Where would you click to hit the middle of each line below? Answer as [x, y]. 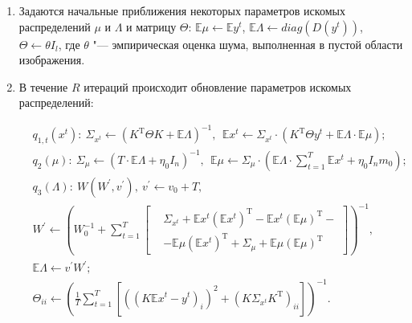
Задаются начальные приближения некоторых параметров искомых [182, 10]
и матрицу [151, 26]
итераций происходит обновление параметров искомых [218, 86]
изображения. [52, 60]
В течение [43, 86]
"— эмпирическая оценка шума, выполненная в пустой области [248, 44]
